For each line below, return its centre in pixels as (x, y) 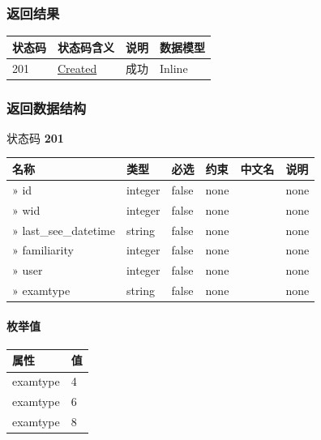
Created (77, 68)
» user (28, 270)
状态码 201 (35, 137)
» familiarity (43, 250)
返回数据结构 (47, 107)
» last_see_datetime (64, 230)
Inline (174, 68)
